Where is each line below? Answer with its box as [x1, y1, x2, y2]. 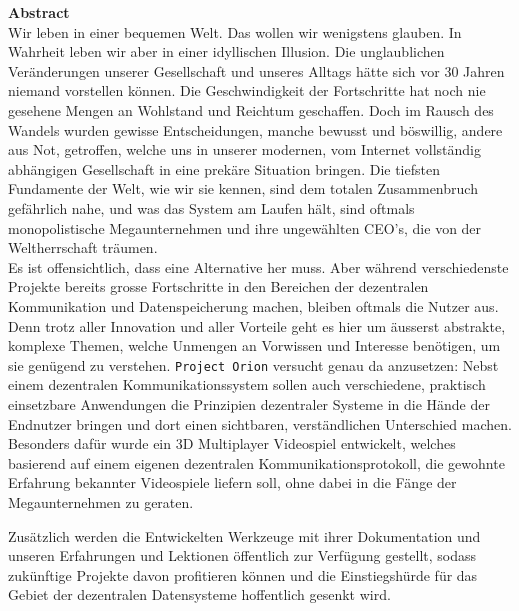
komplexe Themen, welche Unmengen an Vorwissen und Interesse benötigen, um [8, 335, 501, 356]
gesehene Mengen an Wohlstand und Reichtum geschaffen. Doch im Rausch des [8, 99, 494, 120]
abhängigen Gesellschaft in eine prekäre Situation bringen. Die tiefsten [8, 158, 440, 179]
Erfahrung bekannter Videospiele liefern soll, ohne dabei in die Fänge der [8, 472, 457, 493]
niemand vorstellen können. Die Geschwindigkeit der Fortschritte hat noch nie [8, 80, 486, 101]
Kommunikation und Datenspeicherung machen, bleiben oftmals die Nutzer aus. [8, 295, 499, 316]
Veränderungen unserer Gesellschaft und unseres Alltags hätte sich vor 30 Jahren [8, 60, 505, 81]
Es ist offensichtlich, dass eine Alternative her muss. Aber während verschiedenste [8, 256, 509, 277]
